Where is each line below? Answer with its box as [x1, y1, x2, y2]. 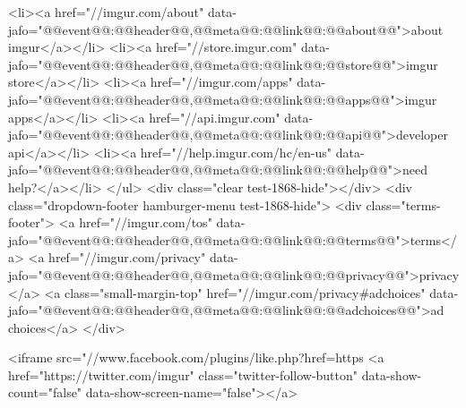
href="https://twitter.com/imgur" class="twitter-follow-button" [8, 365, 358, 384]
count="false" [8, 383, 82, 402]
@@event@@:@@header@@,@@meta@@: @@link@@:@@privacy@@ [42, 265, 405, 284]
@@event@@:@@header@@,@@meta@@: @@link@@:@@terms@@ [42, 230, 396, 249]
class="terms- [366, 195, 441, 214]
